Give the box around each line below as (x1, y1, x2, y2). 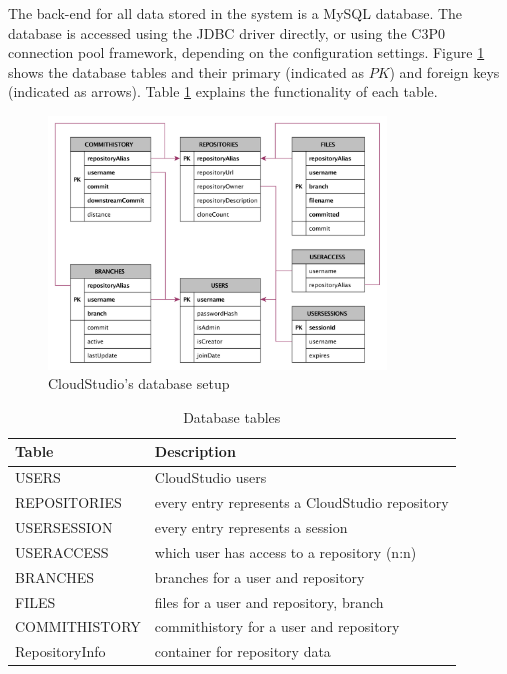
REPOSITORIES (15, 492, 122, 513)
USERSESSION (15, 517, 113, 537)
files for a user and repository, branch (154, 591, 384, 612)
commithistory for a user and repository (154, 616, 400, 637)
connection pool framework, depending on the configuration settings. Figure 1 (8, 42, 485, 63)
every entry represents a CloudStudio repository (154, 492, 449, 513)
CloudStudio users (154, 467, 267, 488)
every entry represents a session (154, 517, 348, 537)
